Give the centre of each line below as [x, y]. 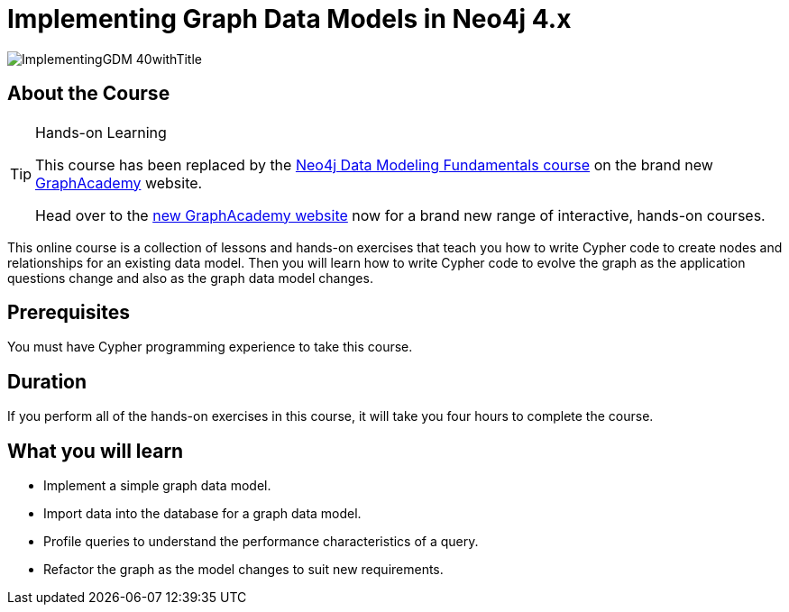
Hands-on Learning [101, 132]
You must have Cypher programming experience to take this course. [210, 347]
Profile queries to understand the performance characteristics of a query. [261, 542]
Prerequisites [69, 313]
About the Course [89, 94]
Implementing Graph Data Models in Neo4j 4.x [289, 19]
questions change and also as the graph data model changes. [190, 278]
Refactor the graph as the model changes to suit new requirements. [243, 570]
